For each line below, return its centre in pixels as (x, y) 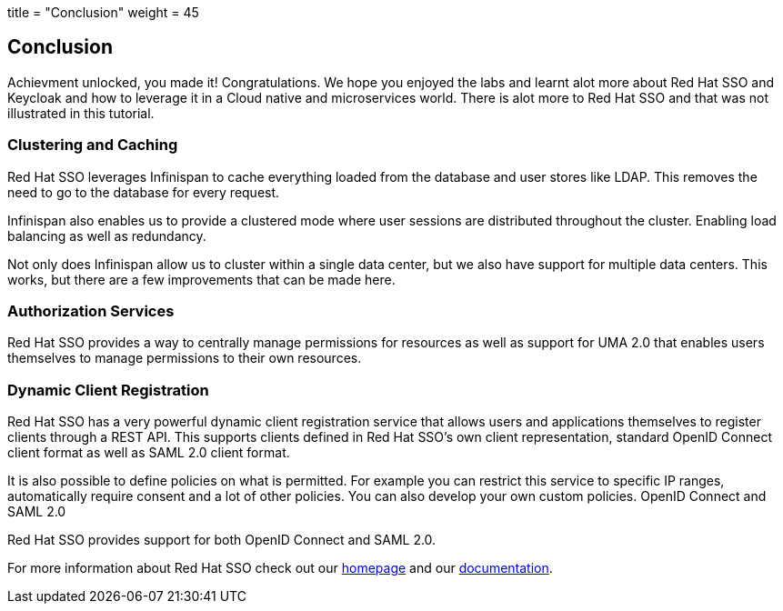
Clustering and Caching (93, 145)
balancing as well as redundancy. (107, 235)
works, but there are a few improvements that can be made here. (201, 279)
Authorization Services (91, 311)
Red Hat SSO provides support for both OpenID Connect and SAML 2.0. (222, 540)
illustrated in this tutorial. (81, 113)
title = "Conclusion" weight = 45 (103, 12)
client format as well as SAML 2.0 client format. (149, 453)
